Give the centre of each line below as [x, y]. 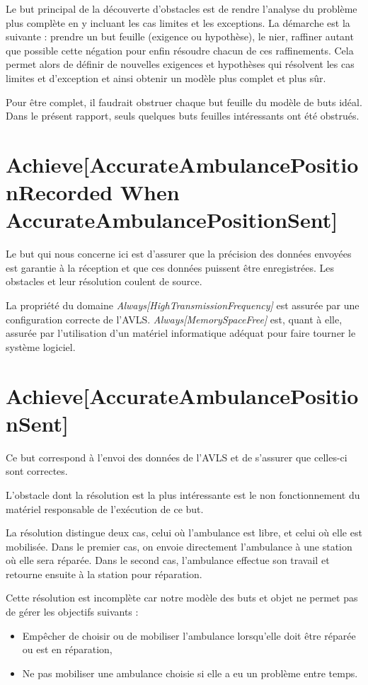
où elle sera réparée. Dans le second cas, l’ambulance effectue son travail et [168, 560]
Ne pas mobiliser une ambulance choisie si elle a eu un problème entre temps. [190, 673]
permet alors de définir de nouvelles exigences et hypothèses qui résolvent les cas [180, 64]
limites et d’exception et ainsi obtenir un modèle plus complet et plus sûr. [166, 77]
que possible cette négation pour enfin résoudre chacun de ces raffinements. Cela [180, 50]
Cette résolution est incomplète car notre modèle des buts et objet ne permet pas [182, 598]
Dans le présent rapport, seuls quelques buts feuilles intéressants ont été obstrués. [183, 116]
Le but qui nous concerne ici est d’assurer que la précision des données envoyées [179, 254]
